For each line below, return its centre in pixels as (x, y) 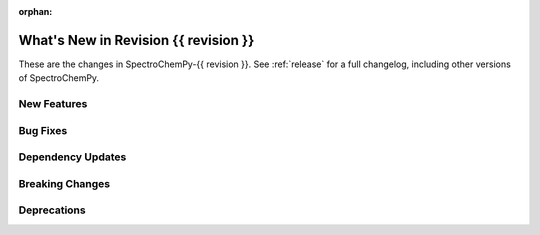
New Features (53, 104)
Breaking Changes (64, 183)
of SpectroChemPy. (59, 78)
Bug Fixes (43, 130)
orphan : (35, 11)
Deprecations (52, 210)
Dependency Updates (72, 157)
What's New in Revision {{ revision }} (136, 40)
